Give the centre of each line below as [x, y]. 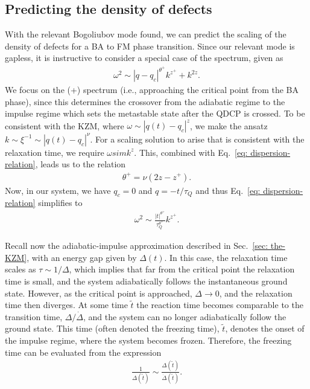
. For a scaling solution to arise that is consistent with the [197, 139]
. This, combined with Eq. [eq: [191, 152]
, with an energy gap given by [82, 257]
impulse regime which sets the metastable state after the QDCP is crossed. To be [155, 113]
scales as [21, 269]
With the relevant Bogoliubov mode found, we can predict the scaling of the [146, 34]
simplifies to [60, 203]
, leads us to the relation [81, 164]
